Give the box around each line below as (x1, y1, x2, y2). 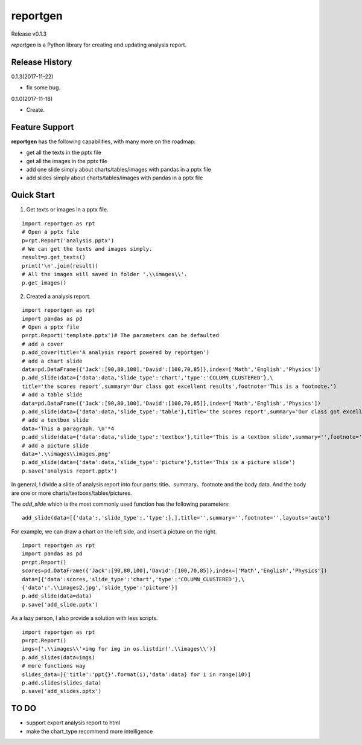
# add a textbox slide (22, 417, 89, 424)
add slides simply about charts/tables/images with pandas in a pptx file (26, 174, 203, 181)
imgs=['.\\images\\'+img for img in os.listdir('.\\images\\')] (22, 645, 217, 653)
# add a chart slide (22, 357, 83, 364)
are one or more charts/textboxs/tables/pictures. (11, 489, 132, 497)
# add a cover (22, 340, 63, 347)
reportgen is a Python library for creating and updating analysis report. (11, 41, 187, 48)
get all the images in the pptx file (26, 157, 108, 164)
